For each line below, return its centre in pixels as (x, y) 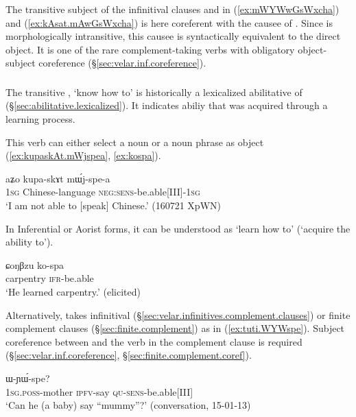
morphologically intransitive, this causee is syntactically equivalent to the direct (173, 36)
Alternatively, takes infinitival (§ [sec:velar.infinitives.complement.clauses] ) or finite (178, 314)
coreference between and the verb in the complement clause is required (154, 341)
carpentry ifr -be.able (50, 278)
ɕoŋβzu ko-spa (35, 264)
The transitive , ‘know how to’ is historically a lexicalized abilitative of (154, 92)
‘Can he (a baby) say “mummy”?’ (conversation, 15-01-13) (128, 405)
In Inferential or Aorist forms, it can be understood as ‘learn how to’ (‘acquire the (178, 228)
